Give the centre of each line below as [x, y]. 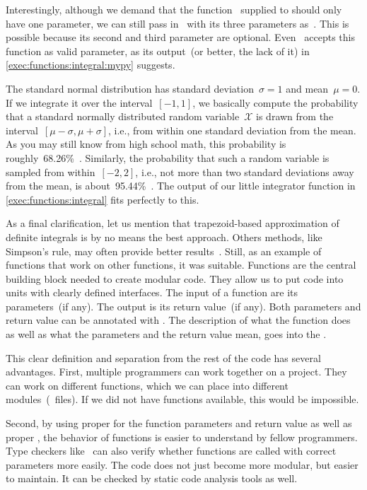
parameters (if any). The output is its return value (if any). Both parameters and [183, 306]
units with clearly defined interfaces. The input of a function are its [152, 292]
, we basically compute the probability [275, 102]
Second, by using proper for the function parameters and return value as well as [179, 423]
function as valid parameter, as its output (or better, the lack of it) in [158, 51]
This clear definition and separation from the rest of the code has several [163, 357]
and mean [307, 88]
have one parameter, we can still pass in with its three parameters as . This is [177, 23]
